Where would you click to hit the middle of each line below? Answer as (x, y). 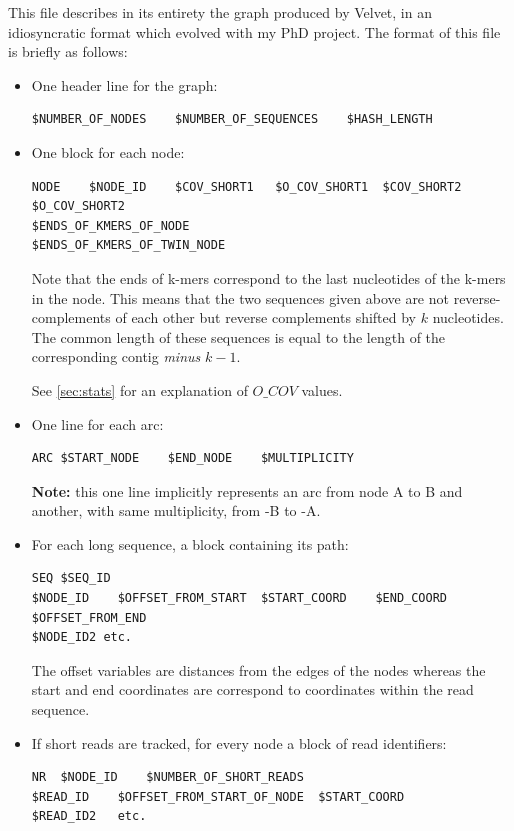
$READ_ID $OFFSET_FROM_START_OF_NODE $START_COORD (218, 796)
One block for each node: (108, 151)
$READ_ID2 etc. (89, 816)
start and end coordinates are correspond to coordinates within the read (252, 689)
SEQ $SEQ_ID (71, 578)
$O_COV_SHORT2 (78, 206)
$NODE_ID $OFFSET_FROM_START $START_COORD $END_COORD (239, 598)
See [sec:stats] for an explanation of (139, 389)
